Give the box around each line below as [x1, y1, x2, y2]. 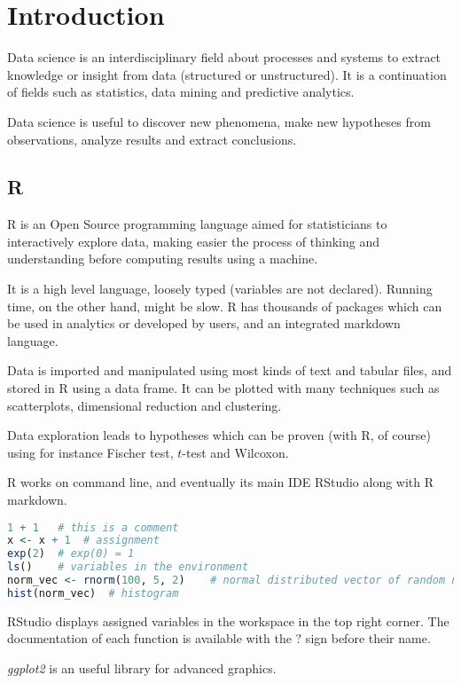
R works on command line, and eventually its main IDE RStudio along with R [7, 473, 434, 491]
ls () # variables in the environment [7, 561, 249, 574]
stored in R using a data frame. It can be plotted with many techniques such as [7, 379, 440, 397]
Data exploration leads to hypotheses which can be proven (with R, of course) [7, 426, 431, 444]
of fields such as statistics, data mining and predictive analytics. [7, 82, 355, 101]
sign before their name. [305, 629, 431, 648]
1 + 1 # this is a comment [7, 521, 179, 534]
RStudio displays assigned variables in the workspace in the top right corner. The [7, 611, 449, 630]
